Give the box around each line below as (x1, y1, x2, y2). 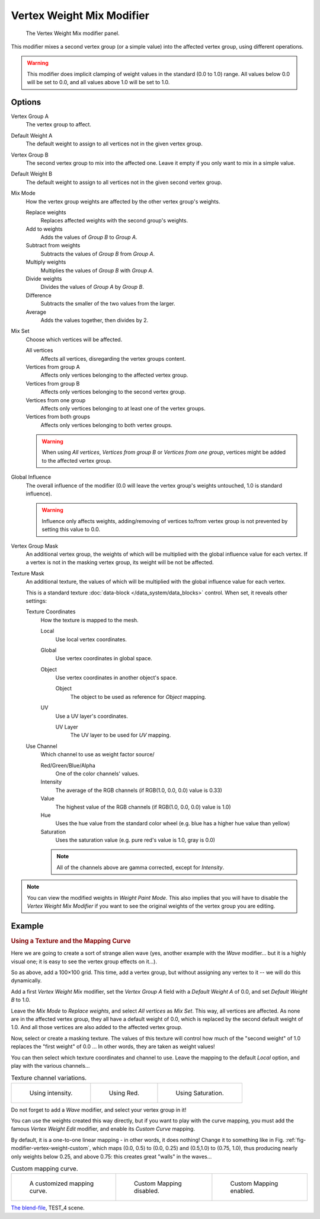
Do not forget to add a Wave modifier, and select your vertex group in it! (11, 1106, 187, 1113)
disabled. (133, 1187, 160, 1195)
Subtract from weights (25, 242, 81, 249)
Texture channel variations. (11, 1074, 87, 1082)
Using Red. (108, 1088, 139, 1097)
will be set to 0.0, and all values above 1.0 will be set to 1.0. (27, 79, 170, 86)
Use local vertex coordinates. (55, 635, 127, 643)
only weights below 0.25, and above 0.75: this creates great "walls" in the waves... (11, 1153, 212, 1160)
